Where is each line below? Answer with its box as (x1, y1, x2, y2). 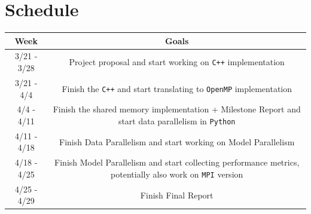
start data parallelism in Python (118, 114, 236, 127)
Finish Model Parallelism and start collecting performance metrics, (54, 156, 300, 169)
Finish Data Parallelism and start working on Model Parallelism (59, 135, 295, 148)
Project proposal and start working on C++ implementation (69, 56, 285, 68)
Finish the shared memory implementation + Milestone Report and (53, 103, 301, 115)
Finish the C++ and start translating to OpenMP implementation (62, 82, 292, 94)
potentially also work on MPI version (111, 167, 243, 180)
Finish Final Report (140, 188, 214, 201)
